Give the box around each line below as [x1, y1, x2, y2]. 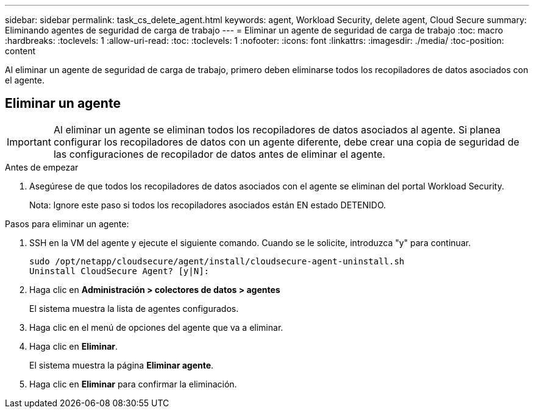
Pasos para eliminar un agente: [5, 218, 129, 229]
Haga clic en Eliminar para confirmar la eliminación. [29, 378, 237, 389]
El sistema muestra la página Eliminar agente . [29, 359, 214, 370]
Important [7, 135, 51, 148]
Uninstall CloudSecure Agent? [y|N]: [29, 266, 210, 276]
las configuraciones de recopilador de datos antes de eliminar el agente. [53, 147, 385, 160]
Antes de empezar [5, 161, 79, 172]
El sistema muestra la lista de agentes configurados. [29, 303, 239, 314]
